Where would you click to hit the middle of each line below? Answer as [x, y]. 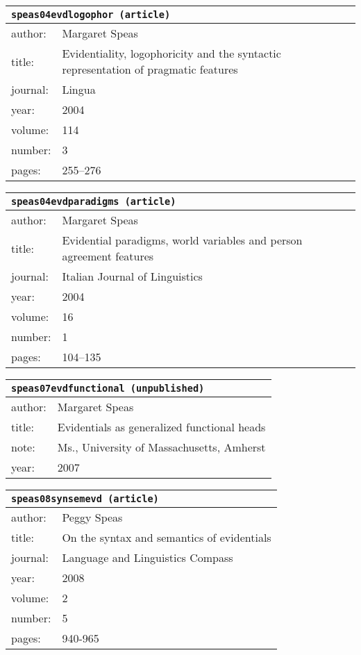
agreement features [108, 256]
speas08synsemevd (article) [85, 499]
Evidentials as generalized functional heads [161, 427]
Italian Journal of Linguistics [132, 276]
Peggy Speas [92, 517]
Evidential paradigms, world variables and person [182, 240]
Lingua [79, 89]
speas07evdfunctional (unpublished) [108, 388]
